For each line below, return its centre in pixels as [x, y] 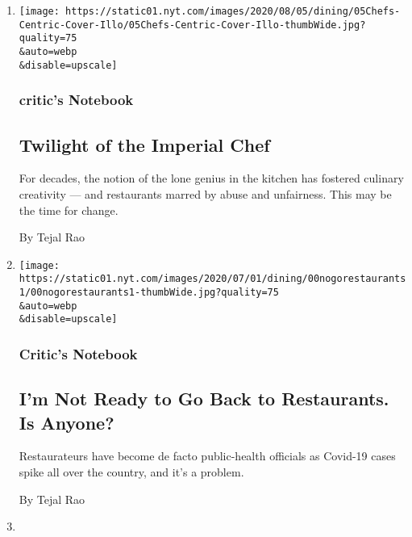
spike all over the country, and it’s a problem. [131, 472]
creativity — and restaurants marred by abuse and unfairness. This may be [205, 193]
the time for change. [69, 210]
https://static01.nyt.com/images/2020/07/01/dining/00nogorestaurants [212, 279]
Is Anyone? [67, 422]
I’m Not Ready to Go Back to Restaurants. [204, 399]
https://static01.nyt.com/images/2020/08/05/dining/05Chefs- [233, 11]
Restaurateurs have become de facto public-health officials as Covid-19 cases [207, 456]
